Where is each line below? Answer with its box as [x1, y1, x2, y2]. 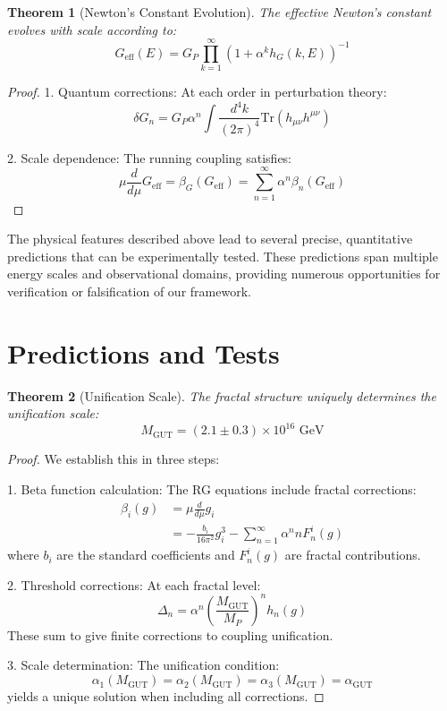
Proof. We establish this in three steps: [7, 450, 220, 468]
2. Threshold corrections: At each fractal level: [7, 575, 261, 594]
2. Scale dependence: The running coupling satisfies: [7, 148, 292, 167]
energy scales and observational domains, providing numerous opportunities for [7, 264, 441, 283]
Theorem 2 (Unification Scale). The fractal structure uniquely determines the [7, 386, 436, 405]
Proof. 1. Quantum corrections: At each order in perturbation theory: [7, 82, 387, 101]
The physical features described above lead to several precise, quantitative [7, 229, 413, 248]
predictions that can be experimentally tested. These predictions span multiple [7, 246, 438, 265]
